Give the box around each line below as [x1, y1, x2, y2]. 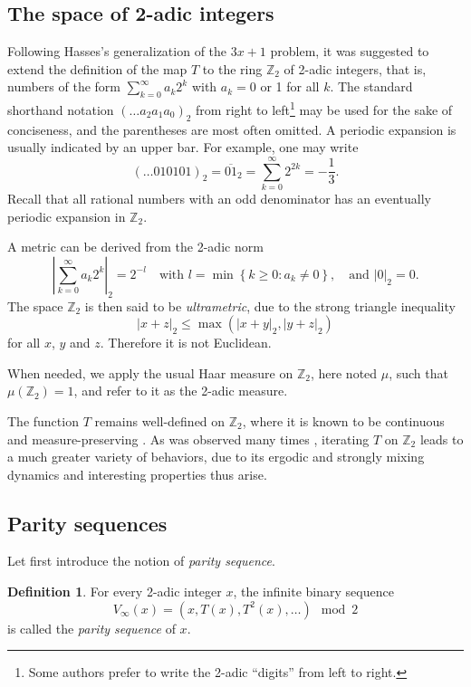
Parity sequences [7, 509, 168, 537]
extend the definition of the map [7, 59, 187, 78]
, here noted [310, 363, 378, 382]
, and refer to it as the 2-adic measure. [73, 381, 288, 400]
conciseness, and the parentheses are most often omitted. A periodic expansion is [7, 119, 457, 138]
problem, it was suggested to [270, 42, 429, 61]
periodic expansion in [7, 206, 126, 225]
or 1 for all [260, 77, 320, 96]
